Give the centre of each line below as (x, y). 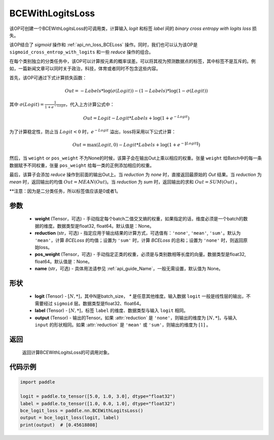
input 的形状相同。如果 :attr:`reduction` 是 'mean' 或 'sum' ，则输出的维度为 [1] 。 (123, 325)
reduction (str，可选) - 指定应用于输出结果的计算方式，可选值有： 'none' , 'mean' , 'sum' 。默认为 (138, 233)
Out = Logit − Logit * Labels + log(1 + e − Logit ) (136, 118)
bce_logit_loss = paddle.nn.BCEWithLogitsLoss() (82, 411)
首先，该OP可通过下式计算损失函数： (48, 77)
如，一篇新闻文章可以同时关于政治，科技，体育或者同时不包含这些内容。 (85, 68)
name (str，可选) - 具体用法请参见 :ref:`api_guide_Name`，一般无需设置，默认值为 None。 (129, 269)
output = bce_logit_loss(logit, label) (70, 418)
